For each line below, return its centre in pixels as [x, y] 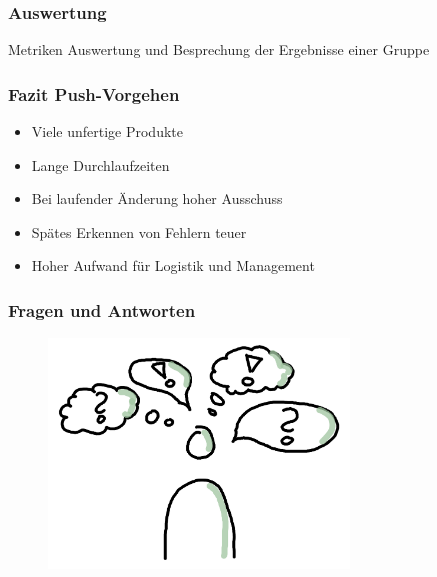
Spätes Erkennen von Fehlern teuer [139, 231]
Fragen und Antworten [102, 309]
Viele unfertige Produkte [107, 131]
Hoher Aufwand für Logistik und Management [173, 265]
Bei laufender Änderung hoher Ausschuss [157, 198]
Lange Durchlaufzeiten [100, 164]
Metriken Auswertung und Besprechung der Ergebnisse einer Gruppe [219, 49]
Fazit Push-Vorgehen [94, 93]
